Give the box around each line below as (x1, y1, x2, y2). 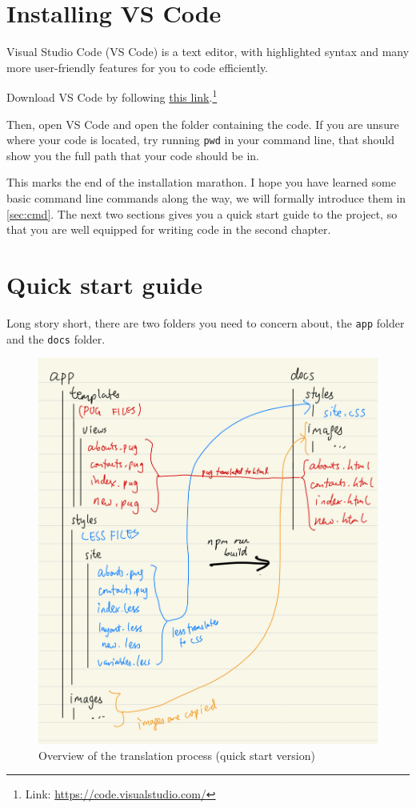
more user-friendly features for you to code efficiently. (6, 58, 269, 75)
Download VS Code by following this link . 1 (6, 86, 218, 105)
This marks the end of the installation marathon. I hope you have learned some (6, 174, 396, 191)
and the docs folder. (6, 330, 106, 347)
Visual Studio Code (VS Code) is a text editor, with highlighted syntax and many (6, 43, 410, 60)
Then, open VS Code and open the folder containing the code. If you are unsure (6, 115, 399, 132)
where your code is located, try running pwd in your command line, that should (6, 131, 395, 148)
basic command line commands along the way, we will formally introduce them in (6, 190, 406, 206)
